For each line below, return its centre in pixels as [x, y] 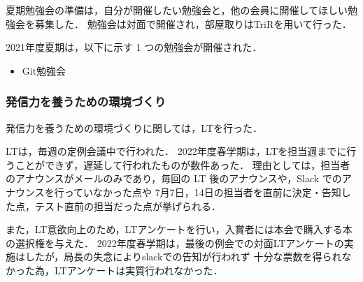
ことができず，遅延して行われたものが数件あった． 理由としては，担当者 [183, 164]
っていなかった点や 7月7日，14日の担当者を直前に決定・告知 [202, 192]
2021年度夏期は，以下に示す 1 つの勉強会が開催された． [134, 47]
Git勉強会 [44, 70]
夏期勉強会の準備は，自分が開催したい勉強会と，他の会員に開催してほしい [177, 10]
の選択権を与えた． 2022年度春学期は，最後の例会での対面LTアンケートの [175, 243]
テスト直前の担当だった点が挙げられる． [128, 206]
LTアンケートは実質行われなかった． [138, 270]
